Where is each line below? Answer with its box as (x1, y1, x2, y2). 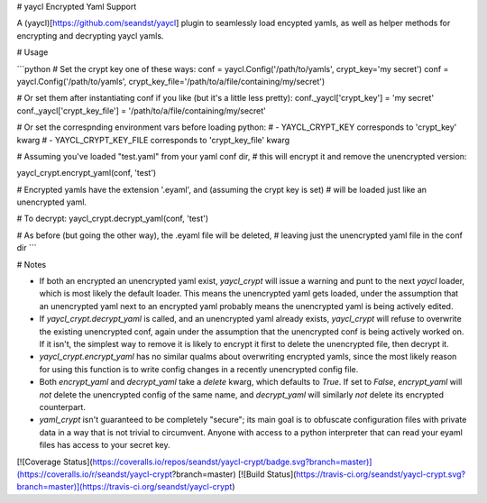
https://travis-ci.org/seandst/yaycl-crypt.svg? (296, 469, 466, 480)
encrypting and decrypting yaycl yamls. (16, 30, 164, 41)
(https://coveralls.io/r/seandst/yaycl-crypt (16, 469, 173, 480)
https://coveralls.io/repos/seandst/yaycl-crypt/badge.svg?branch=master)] (92, 456, 372, 467)
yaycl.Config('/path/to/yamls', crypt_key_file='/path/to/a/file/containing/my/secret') (16, 76, 326, 87)
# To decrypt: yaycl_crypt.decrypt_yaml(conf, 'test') (16, 213, 209, 224)
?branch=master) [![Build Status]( (171, 469, 297, 480)
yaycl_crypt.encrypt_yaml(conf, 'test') (16, 168, 157, 178)
